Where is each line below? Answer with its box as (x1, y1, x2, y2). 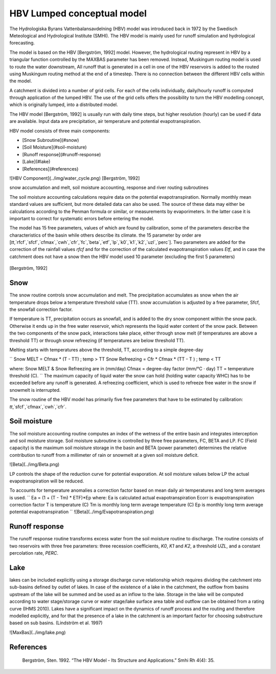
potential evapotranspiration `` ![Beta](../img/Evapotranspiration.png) (9, 509, 154, 515)
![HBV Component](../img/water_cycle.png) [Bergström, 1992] (9, 175, 140, 181)
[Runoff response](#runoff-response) (22, 151, 101, 157)
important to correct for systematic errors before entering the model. (9, 215, 154, 221)
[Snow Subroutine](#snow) (22, 137, 79, 143)
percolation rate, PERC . (9, 550, 59, 556)
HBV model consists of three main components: (9, 128, 110, 134)
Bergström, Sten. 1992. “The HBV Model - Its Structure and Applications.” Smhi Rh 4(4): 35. (22, 657, 215, 663)
